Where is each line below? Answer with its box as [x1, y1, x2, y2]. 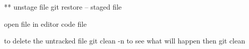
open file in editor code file [4, 18, 87, 29]
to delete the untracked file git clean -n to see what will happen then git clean [4, 35, 245, 46]
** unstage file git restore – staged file [4, 2, 122, 12]
